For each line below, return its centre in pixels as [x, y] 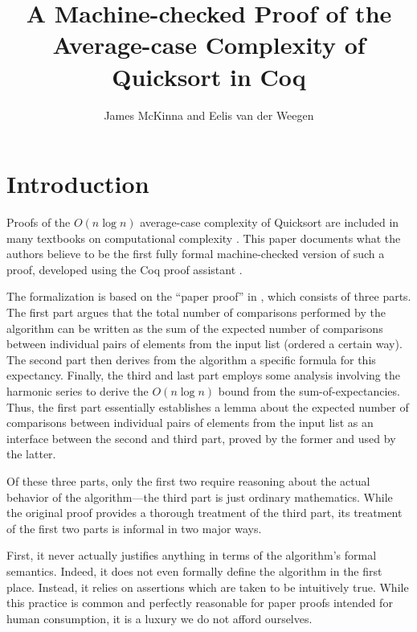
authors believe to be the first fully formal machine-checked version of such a [196, 254]
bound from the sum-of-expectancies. [309, 390]
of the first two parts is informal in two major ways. [134, 528]
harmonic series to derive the [78, 390]
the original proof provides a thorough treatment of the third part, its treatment [204, 513]
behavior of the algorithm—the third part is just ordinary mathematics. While [200, 497]
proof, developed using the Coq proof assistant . [125, 269]
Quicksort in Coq [209, 76]
